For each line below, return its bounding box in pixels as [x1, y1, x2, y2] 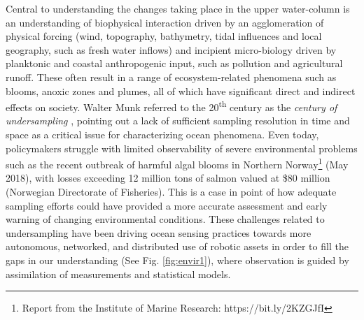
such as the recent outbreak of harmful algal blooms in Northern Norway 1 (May [6, 155, 349, 171]
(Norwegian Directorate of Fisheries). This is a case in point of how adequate [6, 184, 337, 199]
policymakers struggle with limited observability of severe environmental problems [6, 140, 358, 155]
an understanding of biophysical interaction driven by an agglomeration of [6, 15, 324, 29]
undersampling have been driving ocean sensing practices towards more [6, 225, 311, 240]
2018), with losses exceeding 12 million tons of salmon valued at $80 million [6, 170, 330, 185]
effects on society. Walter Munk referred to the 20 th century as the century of [6, 98, 337, 114]
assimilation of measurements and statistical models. [6, 266, 231, 281]
